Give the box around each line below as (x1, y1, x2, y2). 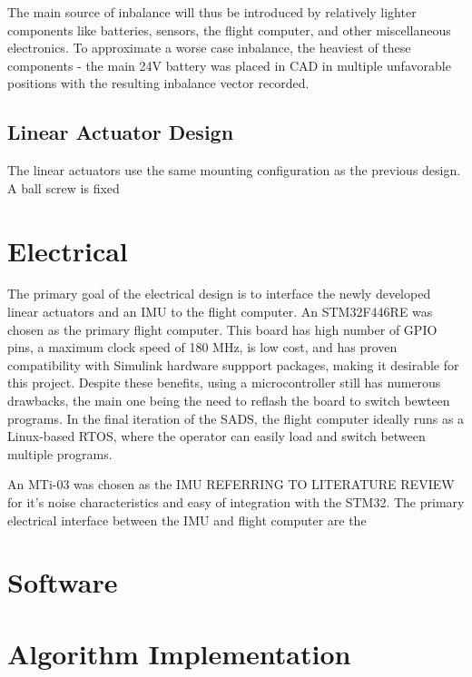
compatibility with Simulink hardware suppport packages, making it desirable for (7, 355, 459, 374)
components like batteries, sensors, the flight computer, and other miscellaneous (7, 20, 451, 39)
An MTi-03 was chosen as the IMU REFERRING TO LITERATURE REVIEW (7, 475, 455, 494)
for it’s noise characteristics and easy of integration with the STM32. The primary (7, 493, 465, 512)
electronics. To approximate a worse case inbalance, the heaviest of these (7, 38, 411, 57)
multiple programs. (7, 444, 113, 463)
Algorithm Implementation (7, 634, 351, 672)
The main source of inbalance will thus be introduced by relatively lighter (7, 3, 417, 21)
